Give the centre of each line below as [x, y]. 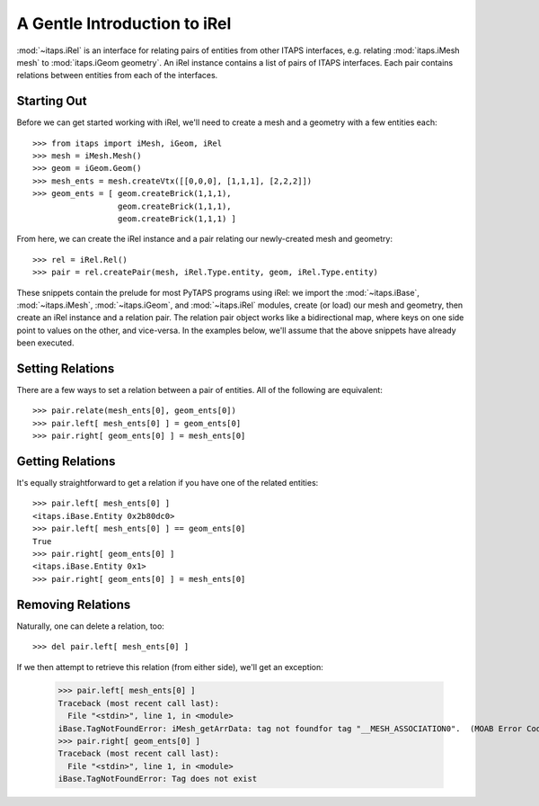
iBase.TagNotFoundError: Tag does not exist [158, 779]
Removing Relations [74, 604]
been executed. [45, 343]
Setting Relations [66, 368]
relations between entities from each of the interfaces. [117, 76]
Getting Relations [66, 461]
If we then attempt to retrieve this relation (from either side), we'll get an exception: [170, 667]
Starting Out [52, 101]
